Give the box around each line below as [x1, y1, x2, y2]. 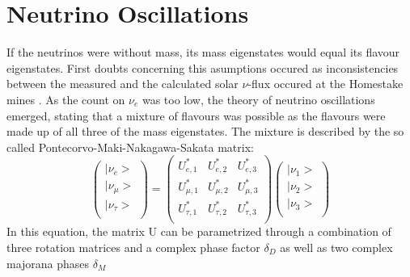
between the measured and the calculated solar [6, 75, 239, 92]
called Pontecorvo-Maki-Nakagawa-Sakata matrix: [6, 138, 254, 155]
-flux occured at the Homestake [247, 75, 404, 92]
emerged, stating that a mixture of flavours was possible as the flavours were [6, 107, 386, 124]
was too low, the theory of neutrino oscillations [142, 90, 375, 107]
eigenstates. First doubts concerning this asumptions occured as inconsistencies [6, 59, 399, 76]
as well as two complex [280, 238, 393, 255]
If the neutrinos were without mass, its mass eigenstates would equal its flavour [6, 44, 400, 61]
